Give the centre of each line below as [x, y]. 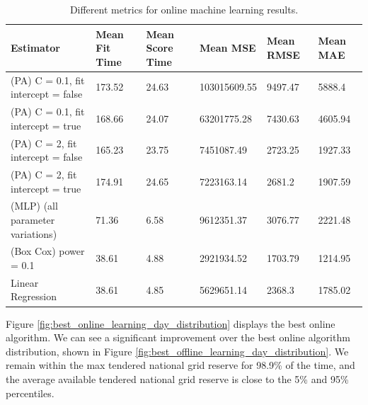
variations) [34, 233]
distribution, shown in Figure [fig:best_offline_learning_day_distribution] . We [177, 351]
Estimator [35, 48]
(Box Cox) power [48, 251]
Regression [34, 296]
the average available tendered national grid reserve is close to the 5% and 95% [177, 378]
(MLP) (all [34, 206]
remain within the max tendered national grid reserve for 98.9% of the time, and [180, 365]
